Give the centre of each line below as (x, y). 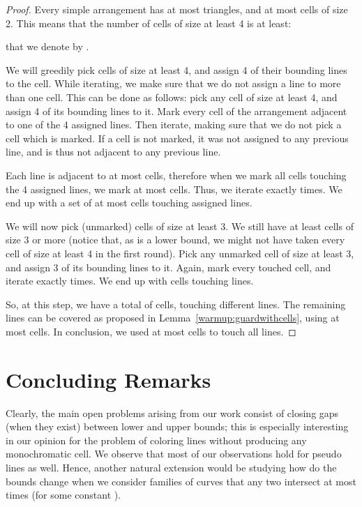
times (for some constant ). (63, 495)
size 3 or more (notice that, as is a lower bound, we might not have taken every (175, 240)
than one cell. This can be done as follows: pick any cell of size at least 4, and (172, 97)
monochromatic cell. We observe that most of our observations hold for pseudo (174, 454)
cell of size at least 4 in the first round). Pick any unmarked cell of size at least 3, (180, 253)
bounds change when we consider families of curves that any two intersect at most (181, 481)
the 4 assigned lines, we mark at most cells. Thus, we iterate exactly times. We (174, 189)
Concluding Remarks (108, 379)
